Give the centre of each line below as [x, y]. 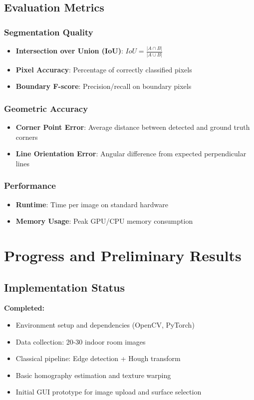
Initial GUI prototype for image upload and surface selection [109, 392]
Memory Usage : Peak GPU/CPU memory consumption [104, 221]
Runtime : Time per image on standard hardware [92, 204]
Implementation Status [65, 287]
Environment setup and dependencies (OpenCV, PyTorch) [105, 324]
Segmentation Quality [49, 32]
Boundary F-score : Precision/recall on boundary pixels [104, 86]
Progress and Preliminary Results [123, 255]
